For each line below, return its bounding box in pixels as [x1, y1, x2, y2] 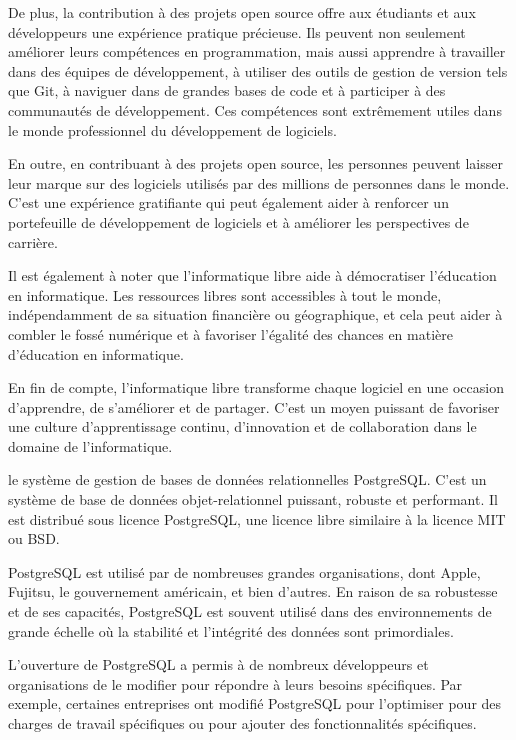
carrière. [8, 231, 58, 252]
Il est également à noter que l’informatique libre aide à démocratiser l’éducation [8, 265, 497, 286]
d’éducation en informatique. [8, 343, 184, 364]
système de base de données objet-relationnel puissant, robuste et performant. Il [8, 489, 498, 510]
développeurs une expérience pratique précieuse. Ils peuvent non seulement [8, 21, 466, 42]
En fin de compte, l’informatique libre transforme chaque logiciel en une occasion [8, 377, 504, 398]
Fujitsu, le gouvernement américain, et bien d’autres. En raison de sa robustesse [8, 581, 498, 602]
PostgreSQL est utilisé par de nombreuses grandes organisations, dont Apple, [8, 561, 481, 582]
